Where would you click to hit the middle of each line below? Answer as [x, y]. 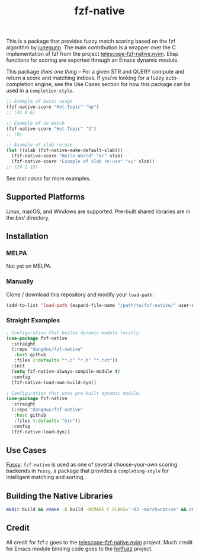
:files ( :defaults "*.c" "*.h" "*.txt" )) [66, 360]
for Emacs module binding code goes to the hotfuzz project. [79, 549]
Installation [27, 237]
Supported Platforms [46, 197]
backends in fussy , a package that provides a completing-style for [88, 471]
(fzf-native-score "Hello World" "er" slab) [67, 156]
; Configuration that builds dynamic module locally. [74, 333]
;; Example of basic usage [39, 102]
